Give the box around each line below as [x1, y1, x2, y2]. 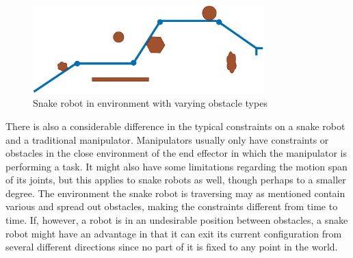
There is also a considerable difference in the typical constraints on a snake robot [5, 118, 345, 133]
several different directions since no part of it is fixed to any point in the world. [5, 240, 338, 254]
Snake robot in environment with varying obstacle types [33, 96, 267, 110]
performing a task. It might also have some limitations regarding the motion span [5, 159, 348, 173]
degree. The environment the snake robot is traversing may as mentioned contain [5, 185, 345, 200]
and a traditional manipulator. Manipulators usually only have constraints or [5, 132, 329, 146]
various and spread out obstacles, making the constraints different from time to [5, 199, 338, 214]
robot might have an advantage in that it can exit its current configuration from [5, 226, 342, 240]
